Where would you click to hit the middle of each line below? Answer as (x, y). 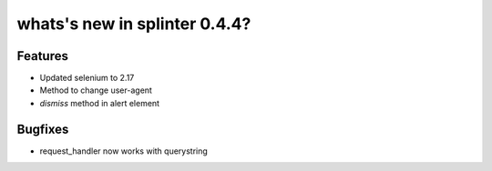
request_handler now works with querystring (124, 151)
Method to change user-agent (96, 90)
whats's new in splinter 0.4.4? (134, 24)
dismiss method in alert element (99, 103)
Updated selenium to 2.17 (87, 78)
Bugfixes (43, 129)
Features (42, 56)
